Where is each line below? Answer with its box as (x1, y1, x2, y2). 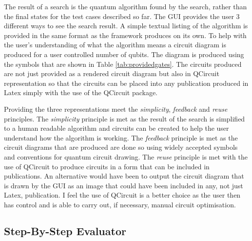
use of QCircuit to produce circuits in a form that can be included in (4, 161, 210, 171)
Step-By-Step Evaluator (4, 223, 126, 238)
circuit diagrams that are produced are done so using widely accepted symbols (4, 142, 238, 152)
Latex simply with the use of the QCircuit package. (4, 87, 157, 98)
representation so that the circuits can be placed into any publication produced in (4, 78, 249, 88)
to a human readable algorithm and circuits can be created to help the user (4, 123, 229, 133)
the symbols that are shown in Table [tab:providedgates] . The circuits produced (4, 59, 242, 69)
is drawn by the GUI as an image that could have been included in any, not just (4, 180, 243, 190)
